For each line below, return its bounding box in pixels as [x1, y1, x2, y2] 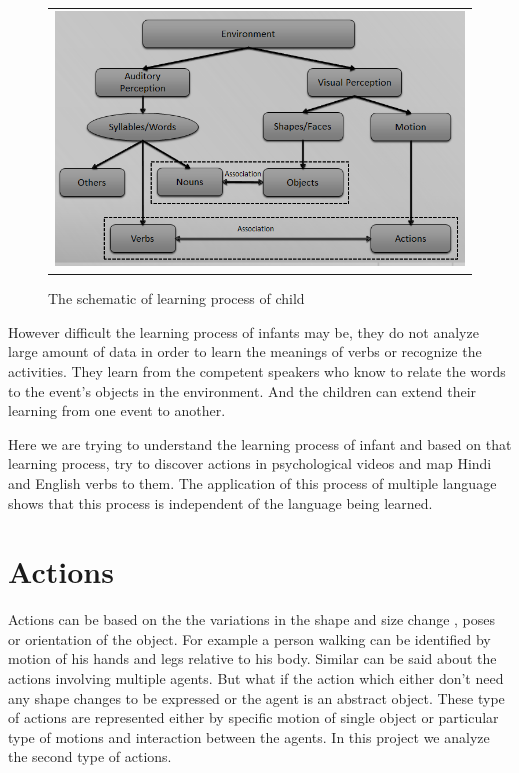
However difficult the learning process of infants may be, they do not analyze [8, 321, 479, 342]
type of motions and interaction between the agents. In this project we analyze [8, 726, 490, 747]
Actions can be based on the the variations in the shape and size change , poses [8, 609, 496, 630]
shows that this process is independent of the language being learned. [8, 492, 433, 513]
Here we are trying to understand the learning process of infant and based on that [8, 433, 512, 454]
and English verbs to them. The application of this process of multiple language [8, 472, 497, 493]
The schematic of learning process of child [48, 288, 305, 309]
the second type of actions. [8, 746, 172, 767]
